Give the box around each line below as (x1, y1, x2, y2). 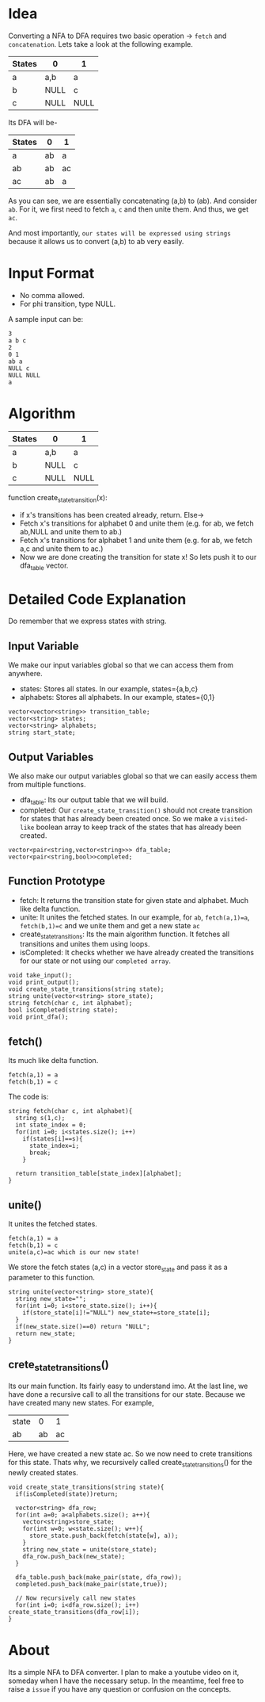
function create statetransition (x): (8, 492, 108, 504)
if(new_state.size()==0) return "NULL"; (15, 1322, 150, 1330)
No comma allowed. (19, 290, 85, 300)
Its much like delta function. (8, 1056, 99, 1065)
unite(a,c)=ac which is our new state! (8, 1249, 140, 1256)
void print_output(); (8, 978, 80, 987)
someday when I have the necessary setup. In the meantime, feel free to (8, 1676, 244, 1685)
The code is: (8, 1092, 49, 1102)
